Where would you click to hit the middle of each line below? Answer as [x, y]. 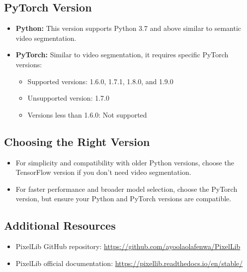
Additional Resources [60, 225]
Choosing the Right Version [77, 141]
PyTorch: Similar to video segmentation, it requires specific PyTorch [122, 55]
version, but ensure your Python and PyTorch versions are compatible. [123, 199]
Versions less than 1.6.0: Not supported [87, 114]
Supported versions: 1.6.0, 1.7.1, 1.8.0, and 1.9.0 [100, 81]
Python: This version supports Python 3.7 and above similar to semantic [128, 28]
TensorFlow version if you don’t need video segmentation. [103, 172]
